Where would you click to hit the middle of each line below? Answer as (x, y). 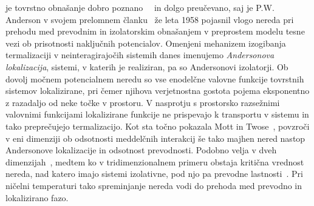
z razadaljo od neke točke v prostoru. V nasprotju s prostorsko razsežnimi (143, 102)
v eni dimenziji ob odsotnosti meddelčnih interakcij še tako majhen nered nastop (155, 138)
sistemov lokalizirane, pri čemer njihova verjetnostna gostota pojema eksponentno (158, 91)
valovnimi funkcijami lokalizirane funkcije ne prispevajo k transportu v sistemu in (157, 114)
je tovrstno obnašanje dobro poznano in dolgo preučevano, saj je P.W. (140, 7)
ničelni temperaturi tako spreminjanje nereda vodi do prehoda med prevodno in (154, 185)
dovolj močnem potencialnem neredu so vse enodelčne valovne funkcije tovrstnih (155, 78)
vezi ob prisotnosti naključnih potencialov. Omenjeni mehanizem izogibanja (146, 43)
